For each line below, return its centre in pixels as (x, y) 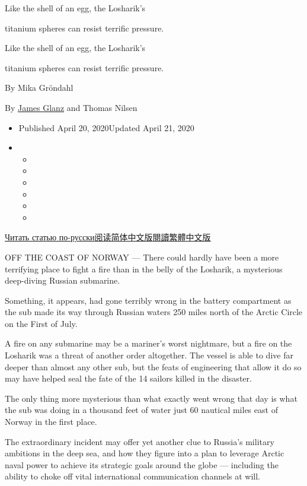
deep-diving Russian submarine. (63, 280)
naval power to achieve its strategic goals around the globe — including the (142, 464)
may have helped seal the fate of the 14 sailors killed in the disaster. (128, 378)
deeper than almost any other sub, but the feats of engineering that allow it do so (153, 366)
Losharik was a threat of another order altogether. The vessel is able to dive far (149, 355)
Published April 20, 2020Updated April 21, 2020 (106, 127)
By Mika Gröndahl (39, 88)
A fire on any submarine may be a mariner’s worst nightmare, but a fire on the (148, 343)
